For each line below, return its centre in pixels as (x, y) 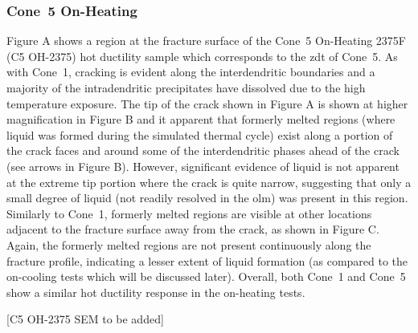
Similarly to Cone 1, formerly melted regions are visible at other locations (189, 213)
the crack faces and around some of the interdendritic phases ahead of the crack (203, 150)
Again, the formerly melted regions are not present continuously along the (189, 244)
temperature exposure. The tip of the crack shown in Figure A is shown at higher (207, 103)
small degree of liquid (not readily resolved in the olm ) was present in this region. (207, 198)
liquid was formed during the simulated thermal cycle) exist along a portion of (200, 134)
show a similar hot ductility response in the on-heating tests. (156, 292)
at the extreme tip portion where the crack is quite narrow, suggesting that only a (209, 182)
